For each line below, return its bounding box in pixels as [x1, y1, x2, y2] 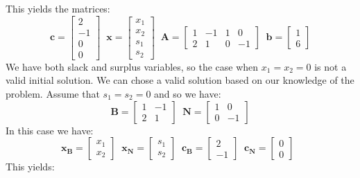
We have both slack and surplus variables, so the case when [6, 59, 259, 73]
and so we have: [154, 86, 221, 100]
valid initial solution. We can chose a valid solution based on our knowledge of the [6, 73, 354, 87]
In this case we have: [6, 123, 94, 137]
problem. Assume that [6, 86, 100, 100]
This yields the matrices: [6, 1, 110, 15]
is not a [314, 59, 347, 73]
